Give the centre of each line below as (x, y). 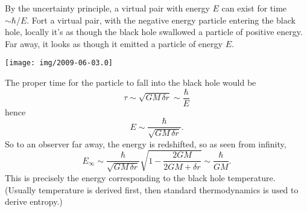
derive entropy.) (34, 201)
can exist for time (254, 8)
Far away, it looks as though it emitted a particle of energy (114, 43)
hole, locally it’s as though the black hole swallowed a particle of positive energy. (154, 32)
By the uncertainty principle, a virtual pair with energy (107, 8)
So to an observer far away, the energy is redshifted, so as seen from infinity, (146, 143)
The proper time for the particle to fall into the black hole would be (131, 82)
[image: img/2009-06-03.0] (59, 63)
